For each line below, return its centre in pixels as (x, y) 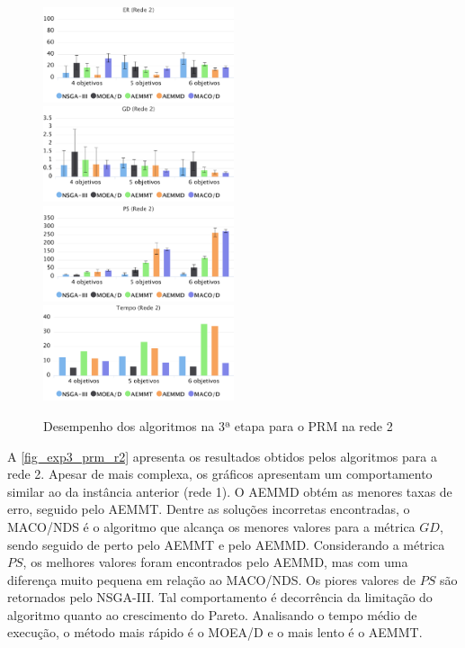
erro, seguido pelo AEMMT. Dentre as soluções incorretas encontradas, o (209, 509)
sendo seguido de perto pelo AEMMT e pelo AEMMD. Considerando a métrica (226, 544)
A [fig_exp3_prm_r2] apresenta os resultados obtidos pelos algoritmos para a (222, 456)
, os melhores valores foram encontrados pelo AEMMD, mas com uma (215, 562)
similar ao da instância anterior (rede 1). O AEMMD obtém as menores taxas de (230, 491)
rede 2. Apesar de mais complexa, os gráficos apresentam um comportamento (220, 474)
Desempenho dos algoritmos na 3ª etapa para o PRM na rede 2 (218, 425)
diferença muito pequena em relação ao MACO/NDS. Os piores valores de (211, 579)
